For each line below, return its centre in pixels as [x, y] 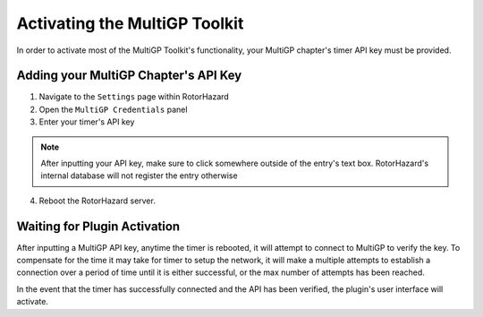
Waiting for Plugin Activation [98, 226]
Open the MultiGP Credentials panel [113, 109]
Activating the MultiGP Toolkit [130, 23]
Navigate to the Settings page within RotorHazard [134, 97]
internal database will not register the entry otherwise [139, 176]
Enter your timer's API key [87, 122]
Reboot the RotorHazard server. [97, 201]
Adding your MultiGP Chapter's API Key [129, 76]
